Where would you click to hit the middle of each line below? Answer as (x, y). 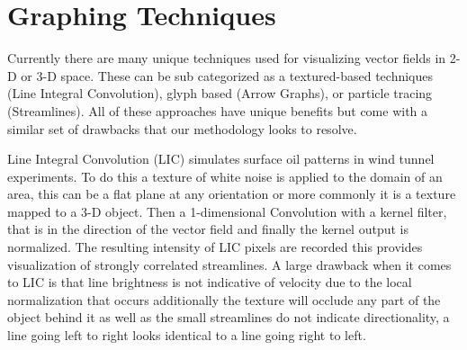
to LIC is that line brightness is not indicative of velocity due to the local (210, 282)
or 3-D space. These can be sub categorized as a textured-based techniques (227, 75)
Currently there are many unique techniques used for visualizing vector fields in (227, 58)
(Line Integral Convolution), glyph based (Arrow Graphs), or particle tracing (220, 93)
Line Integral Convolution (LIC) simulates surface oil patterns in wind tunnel (221, 159)
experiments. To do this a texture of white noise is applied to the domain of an (225, 176)
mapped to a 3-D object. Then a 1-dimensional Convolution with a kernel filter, (227, 211)
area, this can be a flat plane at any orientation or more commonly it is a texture (232, 194)
